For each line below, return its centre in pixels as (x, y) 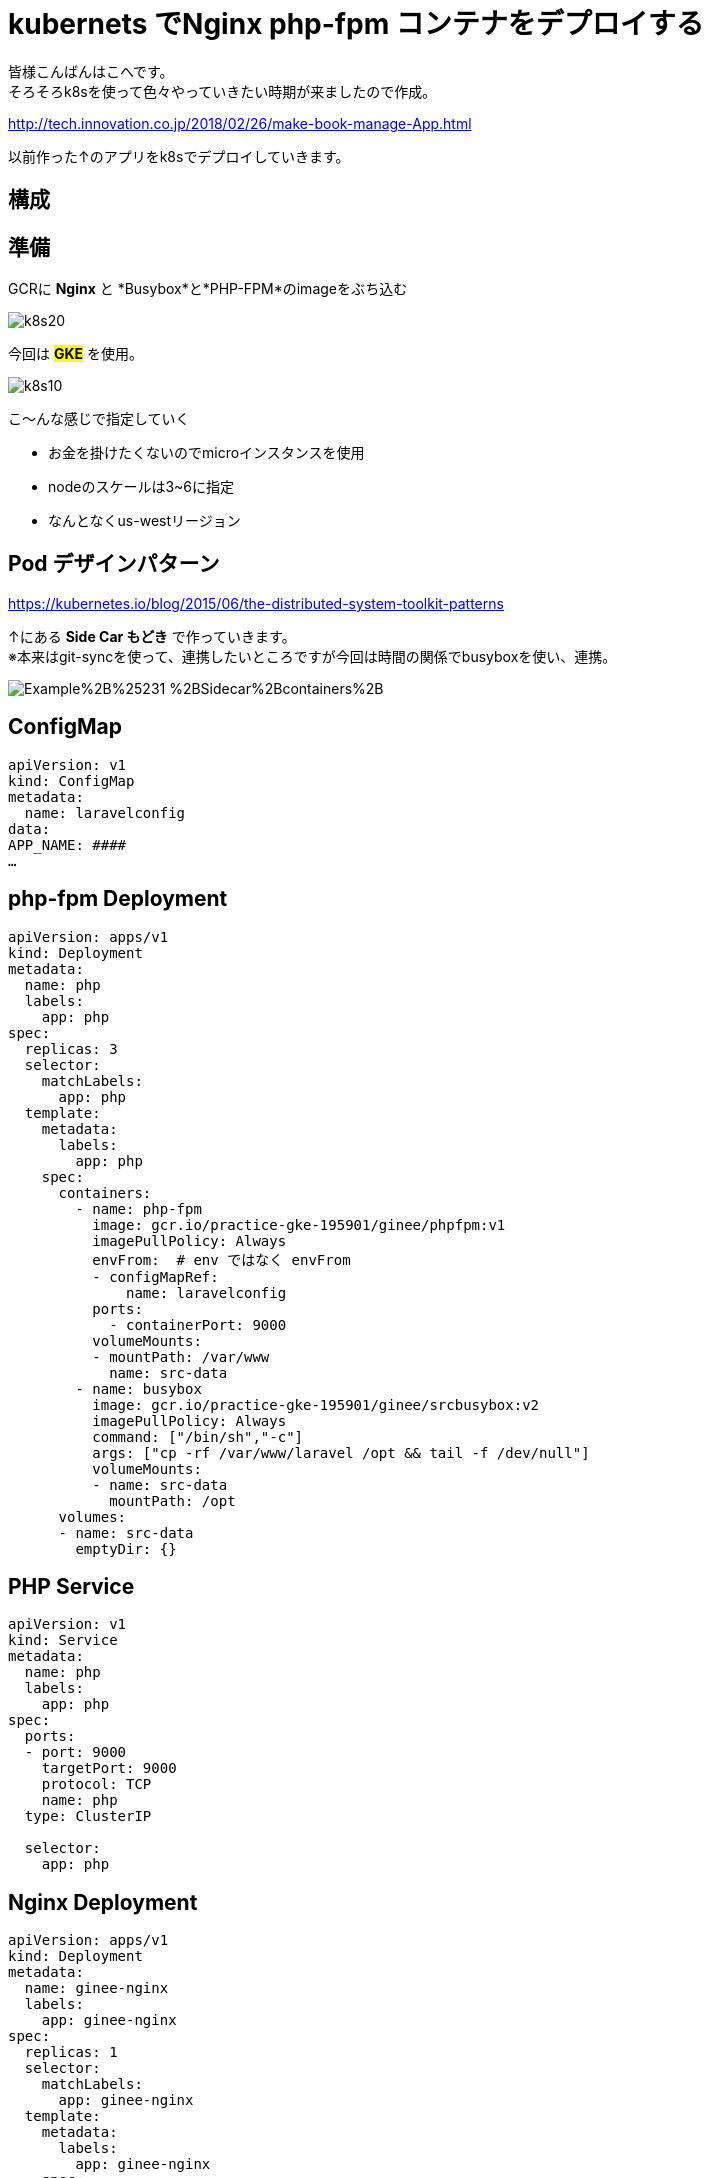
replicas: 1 (71, 2052)
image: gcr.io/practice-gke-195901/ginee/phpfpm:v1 (299, 1224)
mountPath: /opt (172, 1500)
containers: (105, 1192)
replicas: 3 (71, 1048)
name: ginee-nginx (96, 1988)
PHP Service (71, 1586)
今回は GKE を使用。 (75, 354)
